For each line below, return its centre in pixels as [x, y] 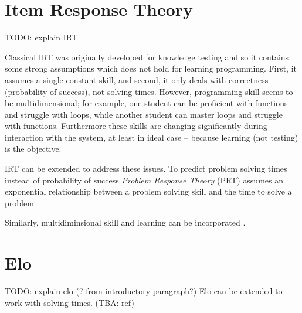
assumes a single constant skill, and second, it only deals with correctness [137, 79]
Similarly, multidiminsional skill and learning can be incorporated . [125, 222]
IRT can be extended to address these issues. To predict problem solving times [146, 169]
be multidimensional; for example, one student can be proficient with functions [146, 103]
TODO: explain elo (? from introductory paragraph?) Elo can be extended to [144, 291]
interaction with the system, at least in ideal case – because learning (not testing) [152, 137]
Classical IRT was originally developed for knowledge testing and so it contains [147, 57]
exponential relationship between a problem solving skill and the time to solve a [148, 191]
